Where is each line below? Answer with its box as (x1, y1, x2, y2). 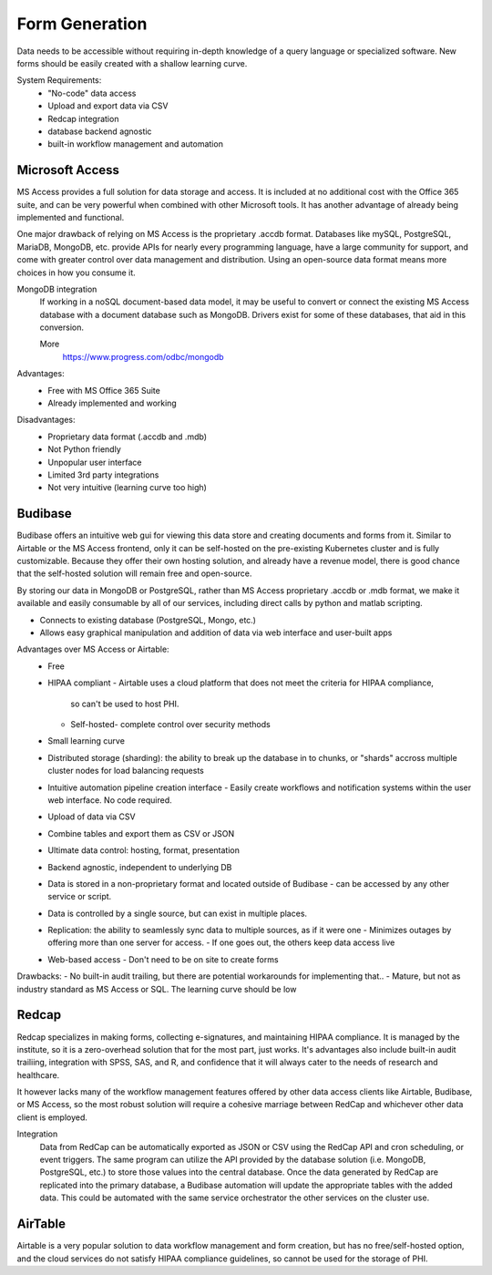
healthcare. (16, 1069, 60, 1080)
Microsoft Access (16, 162, 120, 178)
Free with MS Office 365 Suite (47, 385, 161, 396)
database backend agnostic (47, 126, 152, 137)
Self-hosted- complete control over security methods (70, 718, 271, 729)
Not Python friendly (47, 444, 122, 455)
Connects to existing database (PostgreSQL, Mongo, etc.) (39, 614, 257, 625)
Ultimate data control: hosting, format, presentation (47, 845, 241, 856)
